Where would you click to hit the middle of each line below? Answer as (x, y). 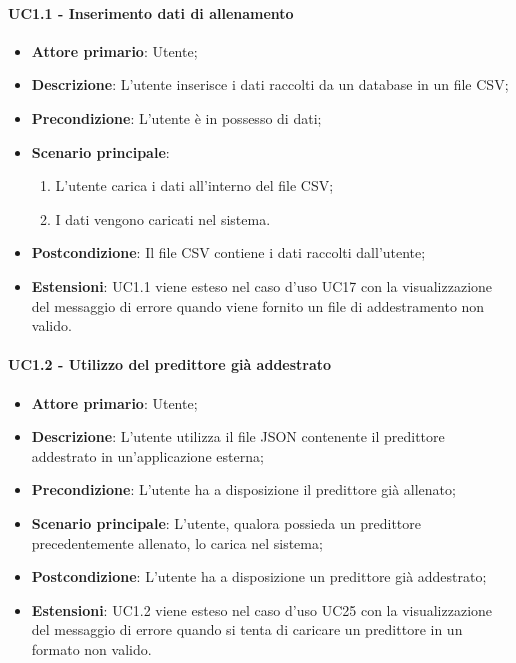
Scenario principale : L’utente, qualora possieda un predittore (226, 522)
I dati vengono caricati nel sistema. (163, 218)
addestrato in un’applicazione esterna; (147, 455)
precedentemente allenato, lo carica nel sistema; (177, 542)
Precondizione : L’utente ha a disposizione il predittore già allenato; (243, 489)
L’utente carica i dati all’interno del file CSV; (194, 185)
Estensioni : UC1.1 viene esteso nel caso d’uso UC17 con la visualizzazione (262, 285)
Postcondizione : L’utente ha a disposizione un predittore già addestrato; (259, 576)
